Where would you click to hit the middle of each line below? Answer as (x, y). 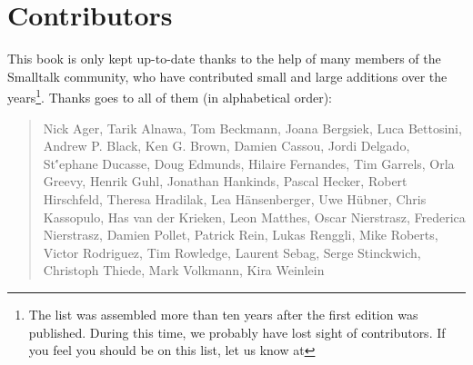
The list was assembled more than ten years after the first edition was (223, 314)
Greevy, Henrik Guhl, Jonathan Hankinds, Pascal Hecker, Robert (225, 181)
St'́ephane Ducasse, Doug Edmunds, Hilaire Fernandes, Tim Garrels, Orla (249, 163)
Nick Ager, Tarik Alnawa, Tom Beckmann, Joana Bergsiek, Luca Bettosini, (252, 128)
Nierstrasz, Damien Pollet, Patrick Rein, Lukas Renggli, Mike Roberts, (241, 235)
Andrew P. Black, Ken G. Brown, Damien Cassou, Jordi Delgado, (226, 146)
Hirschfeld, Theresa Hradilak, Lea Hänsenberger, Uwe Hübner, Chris (235, 198)
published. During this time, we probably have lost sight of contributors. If (237, 332)
